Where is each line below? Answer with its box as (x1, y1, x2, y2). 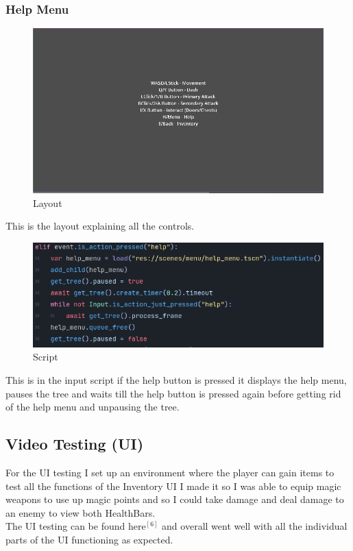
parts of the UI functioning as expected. (5, 532, 173, 546)
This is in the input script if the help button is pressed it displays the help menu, (5, 372, 347, 387)
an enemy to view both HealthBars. (5, 505, 156, 519)
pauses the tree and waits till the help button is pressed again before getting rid (5, 386, 341, 400)
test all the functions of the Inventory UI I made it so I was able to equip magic (5, 478, 341, 493)
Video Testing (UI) (5, 433, 144, 454)
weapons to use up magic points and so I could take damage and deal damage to (5, 492, 344, 506)
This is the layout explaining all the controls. (5, 219, 195, 233)
